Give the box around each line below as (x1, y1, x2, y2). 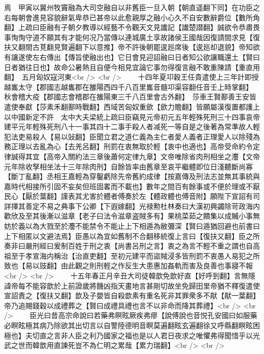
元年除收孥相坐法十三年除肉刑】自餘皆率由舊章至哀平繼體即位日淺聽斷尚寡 (4, 161, 253, 171)
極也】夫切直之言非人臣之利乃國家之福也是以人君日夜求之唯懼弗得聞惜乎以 (4, 330, 253, 340)
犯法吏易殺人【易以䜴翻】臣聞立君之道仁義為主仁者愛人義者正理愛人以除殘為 (4, 131, 260, 141)
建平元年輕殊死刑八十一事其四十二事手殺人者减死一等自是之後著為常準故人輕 (4, 121, 260, 132)
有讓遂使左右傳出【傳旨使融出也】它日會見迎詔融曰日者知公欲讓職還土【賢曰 (4, 51, 260, 62)
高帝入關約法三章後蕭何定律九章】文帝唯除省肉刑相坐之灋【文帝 (46, 151, 260, 161)
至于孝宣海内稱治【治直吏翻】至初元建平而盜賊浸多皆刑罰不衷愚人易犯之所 (11, 250, 260, 261)
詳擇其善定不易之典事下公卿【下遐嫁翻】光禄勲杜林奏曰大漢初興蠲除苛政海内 (4, 200, 260, 211)
